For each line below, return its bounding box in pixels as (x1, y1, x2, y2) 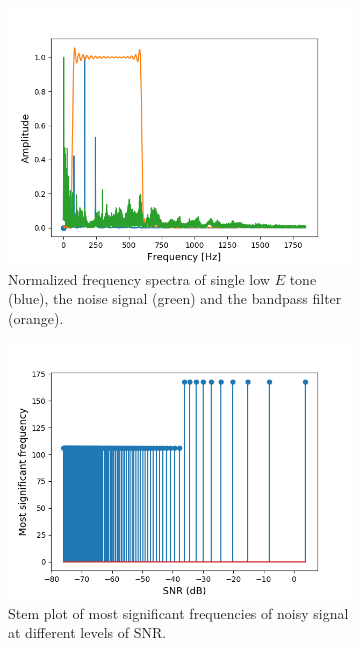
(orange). (8, 307, 64, 328)
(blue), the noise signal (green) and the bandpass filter (8, 288, 342, 309)
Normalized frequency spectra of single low (8, 268, 270, 289)
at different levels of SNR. (8, 622, 167, 643)
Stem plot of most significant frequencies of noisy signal (8, 602, 349, 623)
